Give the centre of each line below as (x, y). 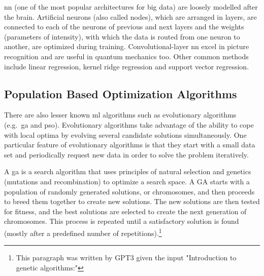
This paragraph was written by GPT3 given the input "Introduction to (126, 258)
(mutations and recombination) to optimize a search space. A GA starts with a (127, 181)
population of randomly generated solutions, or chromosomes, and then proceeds (129, 191)
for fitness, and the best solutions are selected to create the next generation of (125, 211)
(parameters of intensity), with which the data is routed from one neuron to (122, 36)
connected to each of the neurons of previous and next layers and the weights (124, 27)
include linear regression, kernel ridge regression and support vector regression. (127, 66)
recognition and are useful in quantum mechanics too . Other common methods (126, 56)
